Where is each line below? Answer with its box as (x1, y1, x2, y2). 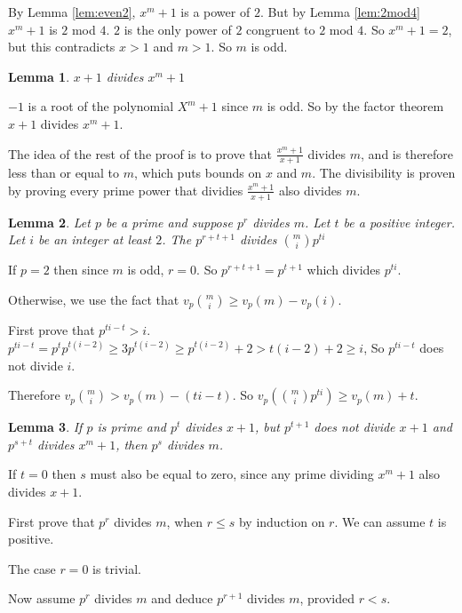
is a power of (180, 3, 251, 20)
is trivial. (92, 559, 142, 577)
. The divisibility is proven (312, 163, 456, 182)
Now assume (8, 589, 76, 608)
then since (53, 260, 108, 279)
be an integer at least (38, 230, 152, 249)
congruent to (246, 20, 315, 38)
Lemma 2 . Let (8, 212, 91, 231)
